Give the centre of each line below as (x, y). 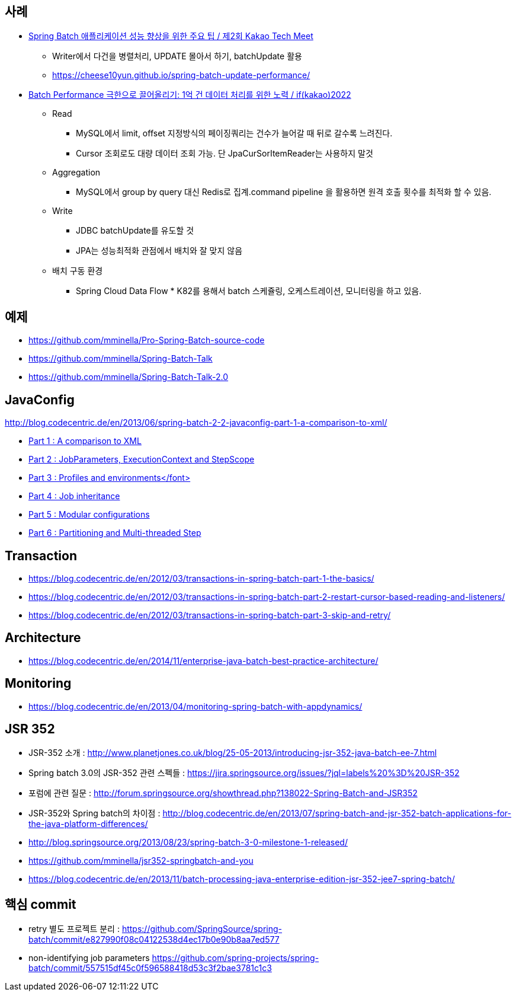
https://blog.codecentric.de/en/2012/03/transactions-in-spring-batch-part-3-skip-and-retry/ (210, 615)
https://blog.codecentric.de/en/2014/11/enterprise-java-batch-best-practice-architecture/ (203, 660)
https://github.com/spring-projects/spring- (235, 958)
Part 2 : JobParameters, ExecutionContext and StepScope (142, 459)
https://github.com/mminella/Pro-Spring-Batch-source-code (147, 340)
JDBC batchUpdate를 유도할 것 (135, 231)
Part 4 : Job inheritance (74, 496)
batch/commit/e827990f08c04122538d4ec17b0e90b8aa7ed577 (154, 940)
